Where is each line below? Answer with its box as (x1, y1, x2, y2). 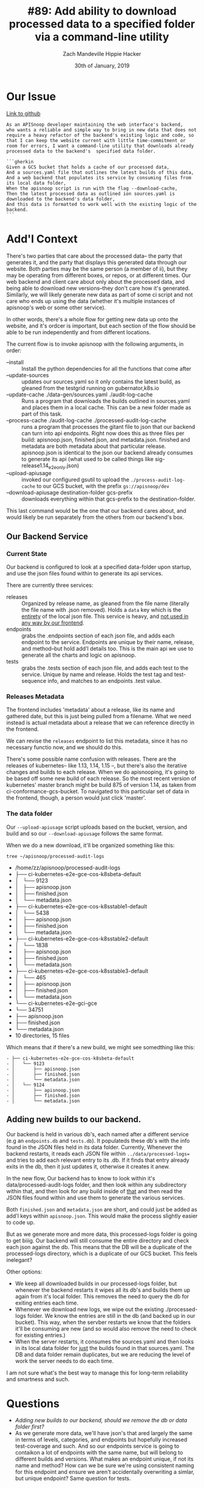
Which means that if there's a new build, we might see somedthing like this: (6, 1043, 195, 1051)
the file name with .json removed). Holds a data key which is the (21, 606, 182, 614)
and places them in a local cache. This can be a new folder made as (21, 403, 191, 411)
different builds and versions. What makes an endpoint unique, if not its (15, 1455, 194, 1462)
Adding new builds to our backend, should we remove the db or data (15, 1417, 188, 1424)
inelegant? (6, 1256, 32, 1263)
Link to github (6, 109, 41, 117)
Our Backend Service (6, 531, 89, 541)
